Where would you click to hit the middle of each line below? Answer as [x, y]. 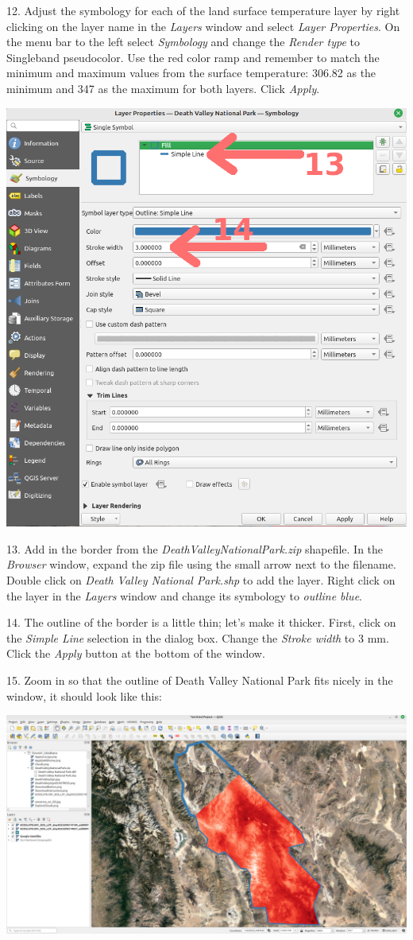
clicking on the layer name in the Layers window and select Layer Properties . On [203, 26]
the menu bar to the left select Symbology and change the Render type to [183, 42]
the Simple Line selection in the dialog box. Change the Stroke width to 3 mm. [198, 637]
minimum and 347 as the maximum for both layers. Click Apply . [163, 88]
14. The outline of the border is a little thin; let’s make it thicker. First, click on [201, 622]
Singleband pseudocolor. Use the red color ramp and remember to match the [193, 57]
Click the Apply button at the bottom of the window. [136, 653]
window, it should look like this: [84, 695]
